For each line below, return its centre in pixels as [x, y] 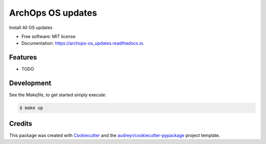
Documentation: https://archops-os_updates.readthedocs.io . [83, 43]
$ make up [31, 108]
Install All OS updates [31, 28]
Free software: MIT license [49, 36]
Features [23, 57]
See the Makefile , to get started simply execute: [58, 95]
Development [30, 83]
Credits [21, 124]
